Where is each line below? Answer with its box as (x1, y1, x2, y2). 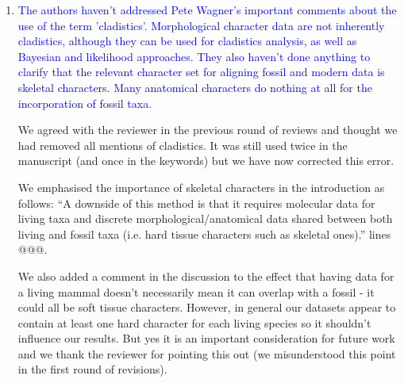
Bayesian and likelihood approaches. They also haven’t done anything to (17, 48, 371, 64)
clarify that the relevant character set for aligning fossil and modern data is (17, 63, 385, 80)
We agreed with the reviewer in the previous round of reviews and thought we (17, 121, 398, 138)
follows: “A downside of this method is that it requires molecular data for (17, 194, 375, 211)
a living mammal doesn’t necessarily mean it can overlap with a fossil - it (17, 283, 375, 300)
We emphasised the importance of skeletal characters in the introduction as (17, 178, 385, 195)
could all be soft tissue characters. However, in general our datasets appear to (17, 299, 396, 316)
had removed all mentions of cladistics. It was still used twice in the (17, 136, 348, 153)
